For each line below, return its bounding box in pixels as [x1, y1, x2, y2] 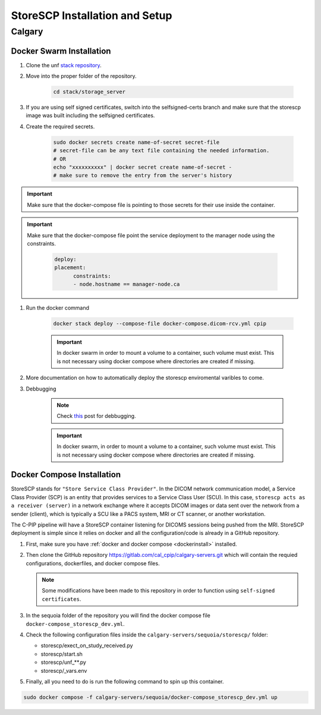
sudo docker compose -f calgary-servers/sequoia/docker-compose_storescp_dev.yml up [23, 694, 278, 701]
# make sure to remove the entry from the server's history [53, 172, 232, 179]
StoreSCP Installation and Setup [11, 9, 172, 22]
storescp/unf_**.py [40, 659, 86, 666]
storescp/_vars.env [40, 667, 87, 674]
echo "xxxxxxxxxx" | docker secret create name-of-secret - [53, 164, 232, 171]
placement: [54, 264, 86, 271]
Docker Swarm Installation [11, 46, 111, 56]
